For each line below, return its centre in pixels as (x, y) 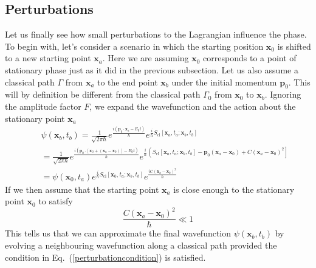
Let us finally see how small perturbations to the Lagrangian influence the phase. (156, 34)
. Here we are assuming (146, 58)
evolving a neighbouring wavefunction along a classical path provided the (141, 245)
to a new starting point (48, 58)
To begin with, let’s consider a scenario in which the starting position (134, 46)
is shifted (294, 46)
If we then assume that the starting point (82, 189)
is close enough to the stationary (234, 189)
